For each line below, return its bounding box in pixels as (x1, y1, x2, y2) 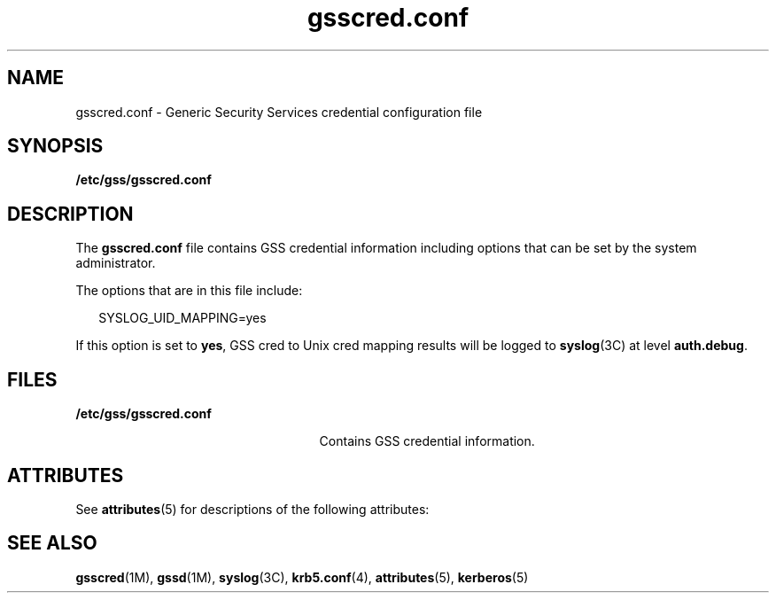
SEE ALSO (7, 532, 97, 555)
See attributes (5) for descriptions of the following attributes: (75, 501, 430, 517)
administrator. (75, 255, 156, 271)
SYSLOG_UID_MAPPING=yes (98, 310, 267, 326)
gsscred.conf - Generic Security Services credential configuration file (75, 104, 483, 120)
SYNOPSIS (7, 135, 104, 158)
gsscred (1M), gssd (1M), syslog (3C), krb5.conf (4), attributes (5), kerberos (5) (75, 569, 529, 585)
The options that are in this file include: (75, 283, 303, 299)
